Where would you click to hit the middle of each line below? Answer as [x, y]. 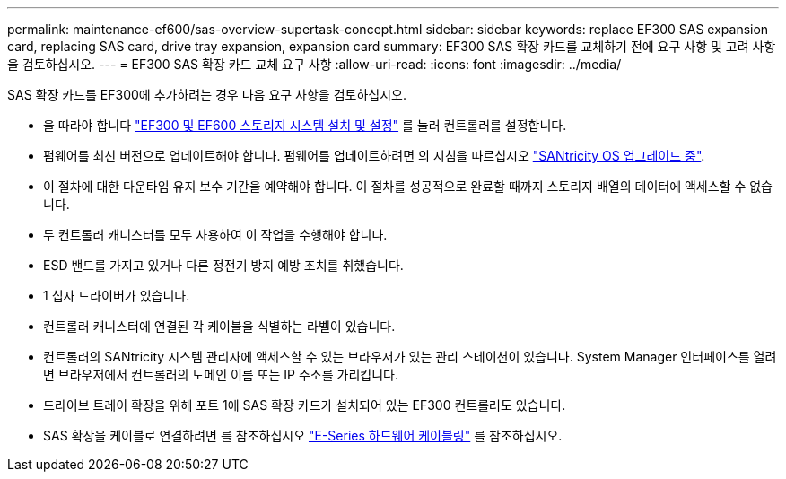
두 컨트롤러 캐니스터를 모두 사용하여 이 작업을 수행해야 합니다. [215, 235]
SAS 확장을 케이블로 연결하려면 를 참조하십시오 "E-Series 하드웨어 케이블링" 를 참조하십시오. [303, 435]
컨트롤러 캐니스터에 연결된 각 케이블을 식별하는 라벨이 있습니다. [219, 326]
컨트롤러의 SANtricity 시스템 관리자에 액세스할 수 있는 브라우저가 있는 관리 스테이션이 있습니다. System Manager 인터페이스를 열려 [410, 357]
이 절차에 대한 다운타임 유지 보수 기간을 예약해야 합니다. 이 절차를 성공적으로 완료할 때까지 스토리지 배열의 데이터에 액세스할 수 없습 [408, 186]
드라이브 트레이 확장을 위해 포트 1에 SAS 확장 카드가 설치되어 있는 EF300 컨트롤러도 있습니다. [305, 405]
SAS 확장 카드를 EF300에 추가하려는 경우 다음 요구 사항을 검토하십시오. [207, 95]
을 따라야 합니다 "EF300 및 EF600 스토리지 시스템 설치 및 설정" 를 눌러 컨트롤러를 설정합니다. [305, 125]
